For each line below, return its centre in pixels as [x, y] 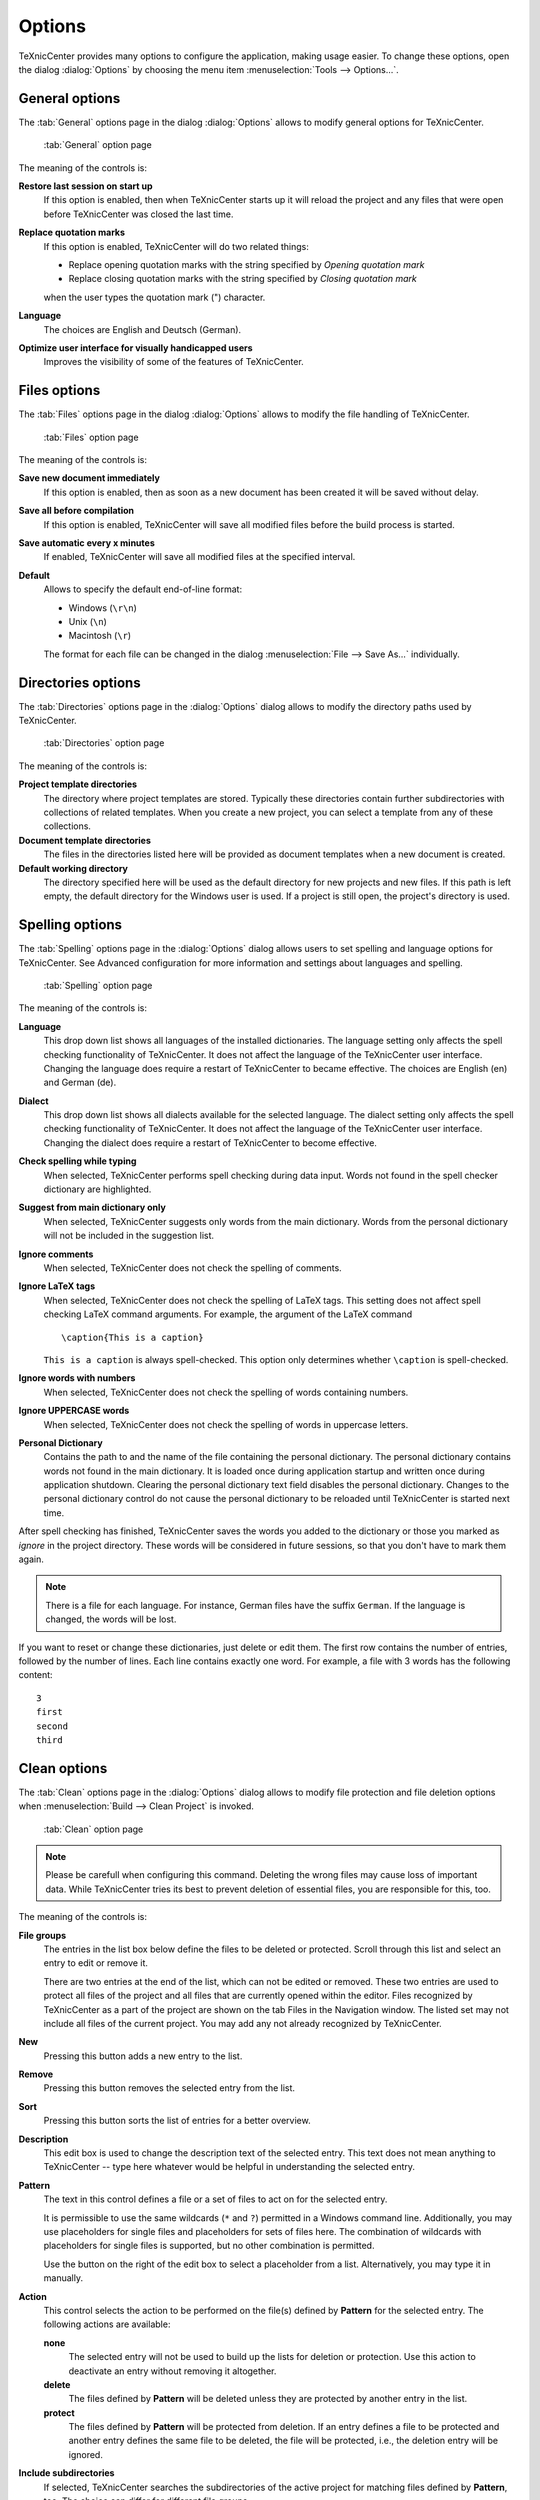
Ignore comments [56, 1254]
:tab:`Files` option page [91, 437]
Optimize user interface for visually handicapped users [136, 347]
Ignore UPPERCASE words [74, 1411]
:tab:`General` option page [97, 145]
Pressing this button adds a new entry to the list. [143, 2056]
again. [31, 1559]
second [52, 1726]
